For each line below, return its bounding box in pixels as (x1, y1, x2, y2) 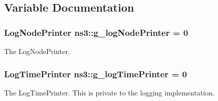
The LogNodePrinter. (4, 46, 70, 56)
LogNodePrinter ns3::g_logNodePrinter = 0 (4, 26, 188, 38)
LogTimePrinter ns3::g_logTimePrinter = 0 (4, 67, 187, 80)
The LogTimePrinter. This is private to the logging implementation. (4, 87, 215, 97)
